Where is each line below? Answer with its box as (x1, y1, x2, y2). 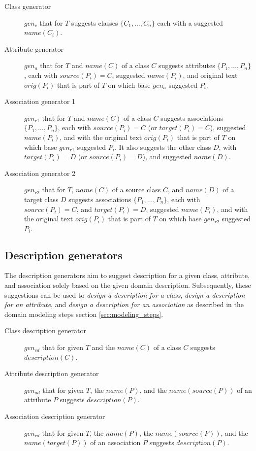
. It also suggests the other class (114, 141, 211, 152)
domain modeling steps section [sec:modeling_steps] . (4, 309, 163, 319)
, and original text (183, 69, 238, 80)
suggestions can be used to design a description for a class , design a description (4, 289, 245, 300)
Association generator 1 (4, 96, 76, 106)
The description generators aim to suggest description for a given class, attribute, (4, 270, 250, 280)
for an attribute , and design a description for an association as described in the (4, 299, 244, 310)
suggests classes (71, 17, 118, 28)
